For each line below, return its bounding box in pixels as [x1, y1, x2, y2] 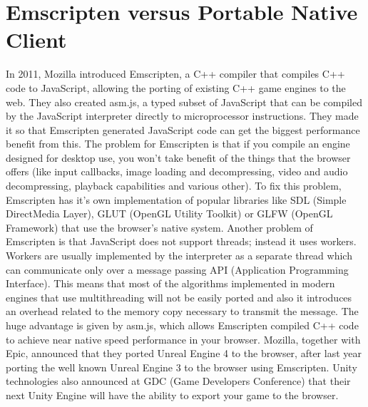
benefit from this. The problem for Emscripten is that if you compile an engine [6, 136, 350, 151]
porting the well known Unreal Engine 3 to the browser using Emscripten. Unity [6, 359, 357, 374]
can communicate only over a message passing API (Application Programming [6, 262, 349, 277]
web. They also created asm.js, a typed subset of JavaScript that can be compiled [6, 94, 362, 109]
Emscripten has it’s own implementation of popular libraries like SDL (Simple [6, 192, 347, 207]
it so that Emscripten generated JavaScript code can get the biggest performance [6, 122, 360, 137]
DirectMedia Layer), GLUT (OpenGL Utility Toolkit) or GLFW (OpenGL [6, 206, 333, 221]
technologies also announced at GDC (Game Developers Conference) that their [6, 373, 351, 388]
